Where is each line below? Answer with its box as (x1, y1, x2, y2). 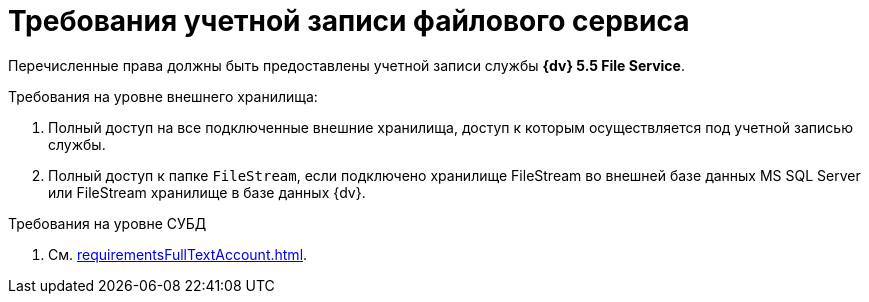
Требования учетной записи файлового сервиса (8, 4, 690, 38)
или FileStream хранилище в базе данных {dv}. (48, 183, 366, 201)
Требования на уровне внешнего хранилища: (8, 87, 318, 105)
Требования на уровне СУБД (8, 214, 207, 232)
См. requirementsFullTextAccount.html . (48, 245, 308, 263)
